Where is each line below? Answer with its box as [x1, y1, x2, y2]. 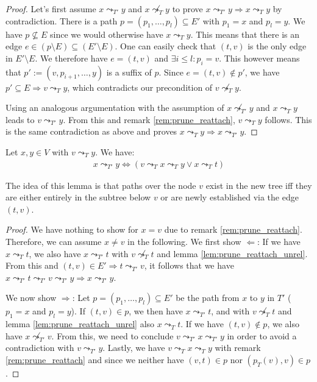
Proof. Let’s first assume [5, 2, 96, 15]
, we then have [129, 305, 183, 317]
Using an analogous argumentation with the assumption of [5, 101, 224, 114]
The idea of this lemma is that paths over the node [5, 179, 196, 191]
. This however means [219, 51, 300, 64]
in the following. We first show [127, 235, 241, 247]
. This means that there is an [190, 27, 300, 40]
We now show [5, 291, 57, 304]
